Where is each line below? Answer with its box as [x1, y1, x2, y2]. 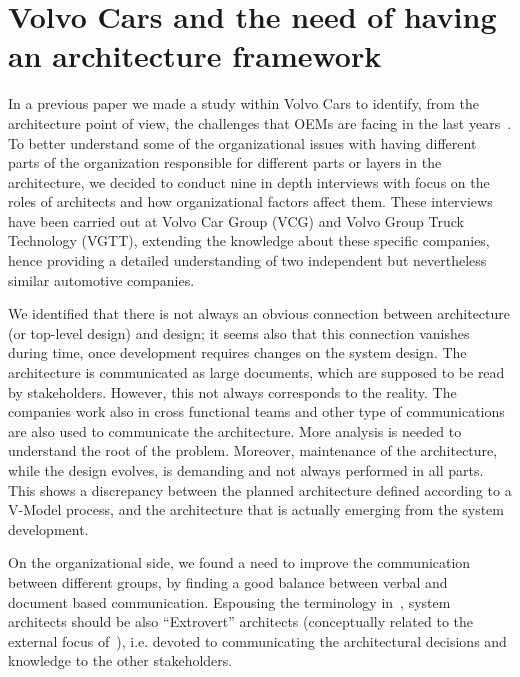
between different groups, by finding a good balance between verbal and [8, 571, 448, 592]
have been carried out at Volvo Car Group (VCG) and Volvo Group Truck [8, 210, 464, 231]
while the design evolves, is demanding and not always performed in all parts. [8, 460, 484, 480]
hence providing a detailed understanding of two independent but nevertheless [8, 250, 487, 271]
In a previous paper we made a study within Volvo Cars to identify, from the [8, 93, 479, 114]
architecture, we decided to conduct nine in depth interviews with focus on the [8, 171, 490, 192]
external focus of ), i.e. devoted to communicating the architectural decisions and [8, 630, 507, 651]
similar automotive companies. [8, 269, 195, 290]
